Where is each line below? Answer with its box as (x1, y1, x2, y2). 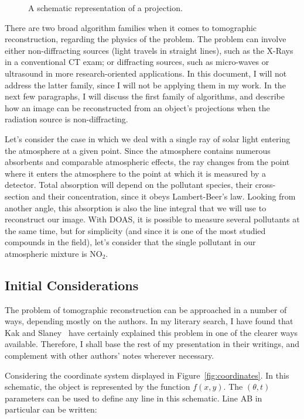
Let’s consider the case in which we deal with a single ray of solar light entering (5, 132, 291, 145)
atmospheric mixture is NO (5, 247, 103, 259)
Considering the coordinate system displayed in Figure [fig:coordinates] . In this (5, 369, 289, 381)
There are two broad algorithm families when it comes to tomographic (5, 21, 257, 33)
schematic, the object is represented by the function (5, 380, 190, 393)
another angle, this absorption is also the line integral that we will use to (5, 201, 267, 214)
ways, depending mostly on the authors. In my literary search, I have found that (5, 315, 293, 327)
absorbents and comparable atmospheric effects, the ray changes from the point (5, 156, 290, 168)
